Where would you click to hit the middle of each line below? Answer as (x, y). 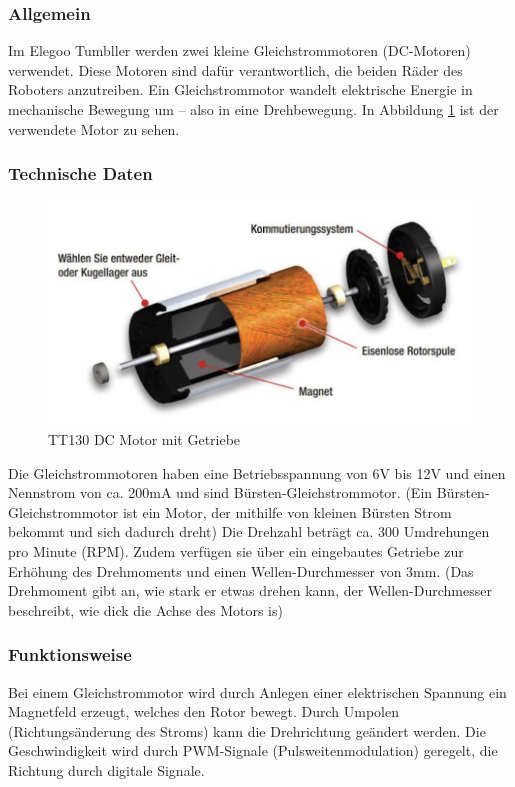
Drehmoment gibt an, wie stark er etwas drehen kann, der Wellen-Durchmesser (250, 590)
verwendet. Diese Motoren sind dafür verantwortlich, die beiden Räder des (235, 69)
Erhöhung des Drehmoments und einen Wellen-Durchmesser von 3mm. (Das (241, 570)
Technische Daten (80, 173)
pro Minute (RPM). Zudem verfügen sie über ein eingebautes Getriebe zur (236, 551)
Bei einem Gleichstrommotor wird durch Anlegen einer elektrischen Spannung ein (257, 691)
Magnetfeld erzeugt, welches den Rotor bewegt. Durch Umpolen (204, 711)
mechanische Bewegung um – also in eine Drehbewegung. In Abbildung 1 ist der (253, 109)
